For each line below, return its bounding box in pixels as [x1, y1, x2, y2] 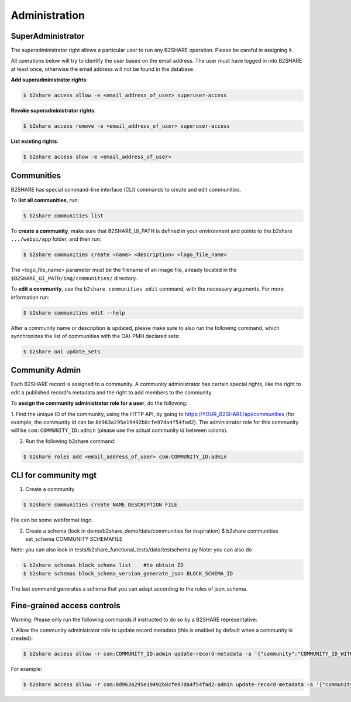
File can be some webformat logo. [11, 516, 94, 524]
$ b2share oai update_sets [23, 348, 101, 355]
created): [11, 635, 33, 642]
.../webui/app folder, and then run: [11, 236, 102, 243]
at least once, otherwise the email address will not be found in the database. [11, 65, 195, 73]
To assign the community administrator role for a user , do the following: [11, 400, 188, 407]
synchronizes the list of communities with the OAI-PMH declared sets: [11, 332, 180, 339]
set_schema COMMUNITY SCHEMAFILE [25, 535, 123, 542]
